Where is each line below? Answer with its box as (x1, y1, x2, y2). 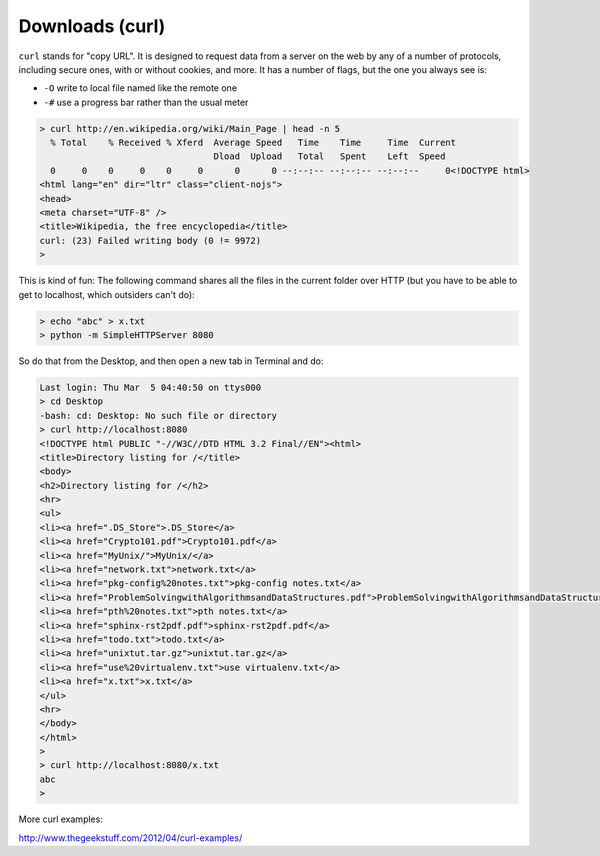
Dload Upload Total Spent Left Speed (213, 151, 446, 162)
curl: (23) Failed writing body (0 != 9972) (39, 235, 262, 246)
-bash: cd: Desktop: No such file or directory (39, 410, 277, 421)
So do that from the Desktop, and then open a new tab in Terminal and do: (18, 355, 324, 367)
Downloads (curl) (18, 15, 166, 37)
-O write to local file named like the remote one (43, 82, 238, 94)
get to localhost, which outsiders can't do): (18, 288, 195, 300)
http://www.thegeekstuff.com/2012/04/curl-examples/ (18, 831, 243, 844)
